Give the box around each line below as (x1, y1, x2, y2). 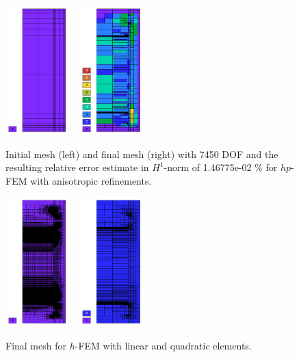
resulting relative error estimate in (5, 160, 149, 174)
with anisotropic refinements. (30, 173, 152, 187)
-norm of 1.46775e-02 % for (164, 160, 278, 174)
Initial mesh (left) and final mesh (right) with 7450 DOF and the (5, 146, 278, 161)
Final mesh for (5, 338, 66, 352)
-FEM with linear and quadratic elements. (75, 338, 252, 352)
